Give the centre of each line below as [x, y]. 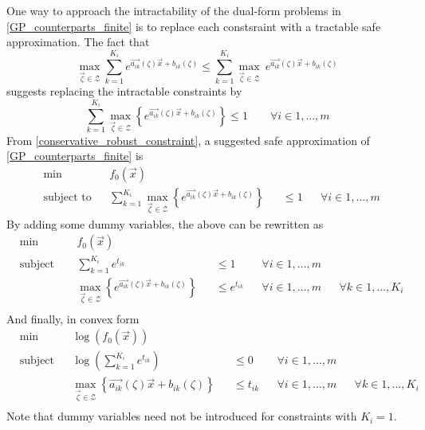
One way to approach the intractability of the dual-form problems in [174, 10]
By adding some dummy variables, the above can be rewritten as [165, 223]
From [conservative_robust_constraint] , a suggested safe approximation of [188, 140]
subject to [67, 198]
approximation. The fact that [78, 42]
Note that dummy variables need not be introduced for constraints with [182, 416]
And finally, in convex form [73, 318]
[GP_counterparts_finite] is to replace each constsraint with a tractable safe [194, 26]
